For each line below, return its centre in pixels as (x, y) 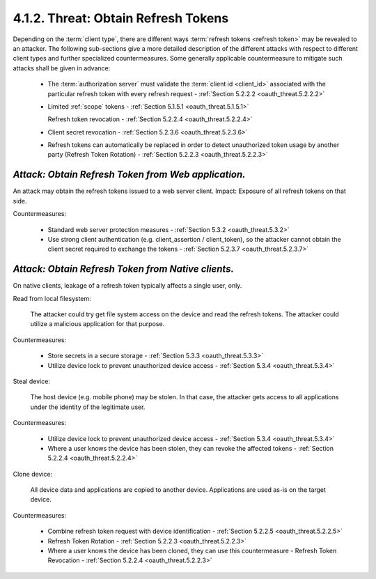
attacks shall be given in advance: (62, 68)
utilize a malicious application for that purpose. (97, 324)
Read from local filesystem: (52, 298)
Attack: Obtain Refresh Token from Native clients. (124, 269)
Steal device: (31, 381)
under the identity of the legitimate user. (88, 407)
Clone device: (33, 474)
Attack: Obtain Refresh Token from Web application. (130, 175)
